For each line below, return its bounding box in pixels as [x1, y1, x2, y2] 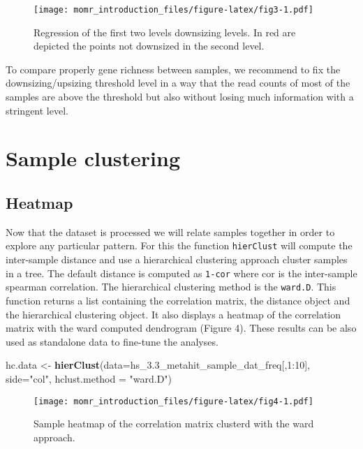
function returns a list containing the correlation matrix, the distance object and [6, 293, 350, 307]
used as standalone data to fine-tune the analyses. [6, 334, 218, 348]
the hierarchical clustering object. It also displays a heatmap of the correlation [6, 307, 341, 321]
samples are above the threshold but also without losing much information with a [6, 89, 354, 104]
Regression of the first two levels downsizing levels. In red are [34, 24, 296, 39]
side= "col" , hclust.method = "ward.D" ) [6, 371, 172, 385]
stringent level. [6, 103, 68, 117]
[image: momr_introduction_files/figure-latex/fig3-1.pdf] [34, 5, 313, 15]
